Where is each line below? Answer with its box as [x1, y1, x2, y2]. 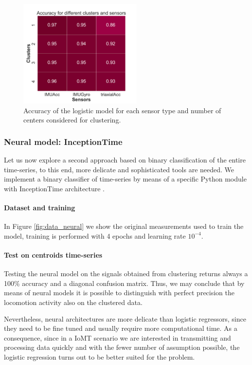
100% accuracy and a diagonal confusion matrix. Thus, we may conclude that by [4, 278, 245, 288]
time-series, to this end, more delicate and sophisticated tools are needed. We [4, 164, 234, 174]
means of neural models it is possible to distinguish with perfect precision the [4, 287, 235, 298]
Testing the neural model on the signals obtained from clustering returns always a [4, 268, 248, 279]
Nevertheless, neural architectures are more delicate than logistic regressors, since [4, 313, 246, 324]
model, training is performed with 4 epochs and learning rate [4, 230, 186, 241]
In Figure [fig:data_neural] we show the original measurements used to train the [4, 221, 244, 231]
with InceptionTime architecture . [4, 183, 105, 193]
